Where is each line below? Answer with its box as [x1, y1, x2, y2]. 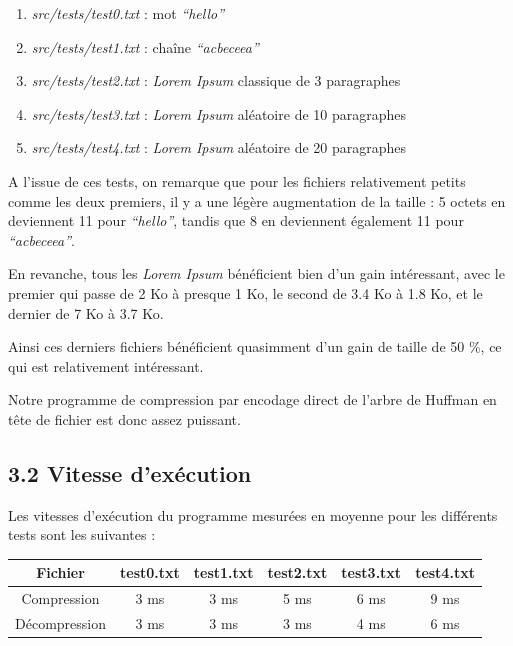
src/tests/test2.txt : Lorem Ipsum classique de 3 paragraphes [31, 70, 401, 91]
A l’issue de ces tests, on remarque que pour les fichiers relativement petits [8, 170, 466, 191]
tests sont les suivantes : [8, 524, 156, 545]
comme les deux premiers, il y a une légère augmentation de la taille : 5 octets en [8, 190, 506, 211]
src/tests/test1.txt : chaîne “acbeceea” [31, 36, 259, 57]
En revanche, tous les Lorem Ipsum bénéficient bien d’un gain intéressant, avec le [8, 263, 505, 284]
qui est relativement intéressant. [8, 355, 204, 376]
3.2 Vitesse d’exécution [8, 457, 252, 488]
